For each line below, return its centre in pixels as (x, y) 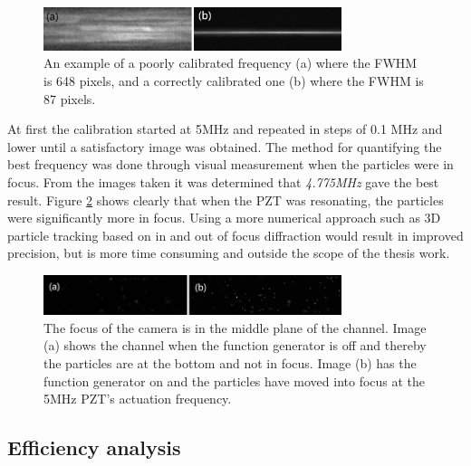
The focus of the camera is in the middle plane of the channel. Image (235, 327)
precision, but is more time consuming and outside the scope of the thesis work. (229, 253)
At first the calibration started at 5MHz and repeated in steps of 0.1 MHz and (225, 129)
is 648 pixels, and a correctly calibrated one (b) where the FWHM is (234, 81)
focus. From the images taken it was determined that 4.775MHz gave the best (223, 182)
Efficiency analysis (94, 447)
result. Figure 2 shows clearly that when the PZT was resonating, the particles (226, 200)
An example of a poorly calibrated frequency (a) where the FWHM (231, 63)
